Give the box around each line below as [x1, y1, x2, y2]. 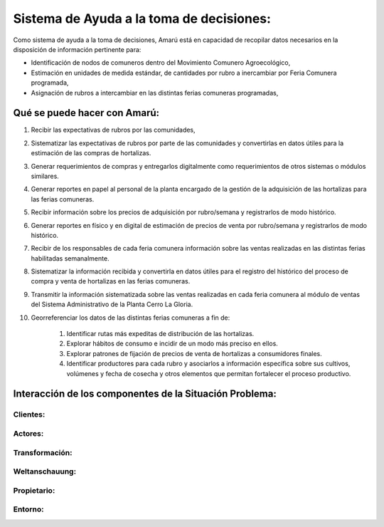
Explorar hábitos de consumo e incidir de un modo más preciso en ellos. [66, 339, 279, 348]
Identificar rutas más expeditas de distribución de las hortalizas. [66, 330, 255, 338]
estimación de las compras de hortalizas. [31, 149, 151, 157]
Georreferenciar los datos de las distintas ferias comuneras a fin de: [31, 313, 230, 322]
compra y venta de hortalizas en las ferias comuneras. [31, 277, 191, 286]
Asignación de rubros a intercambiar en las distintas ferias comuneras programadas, [31, 88, 279, 97]
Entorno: [13, 504, 44, 514]
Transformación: [13, 447, 73, 457]
